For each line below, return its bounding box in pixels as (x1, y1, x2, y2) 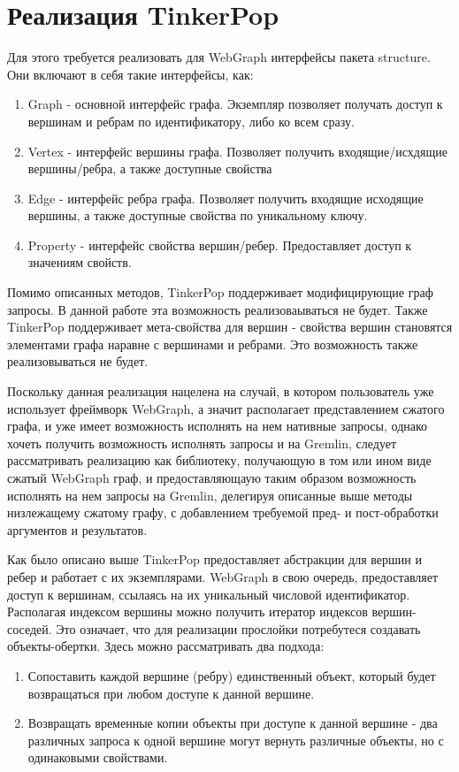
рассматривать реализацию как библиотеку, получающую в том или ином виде (7, 451, 432, 470)
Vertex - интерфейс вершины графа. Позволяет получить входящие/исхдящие (27, 141, 448, 160)
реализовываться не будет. (7, 352, 149, 371)
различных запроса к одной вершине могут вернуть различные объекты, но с (27, 730, 444, 749)
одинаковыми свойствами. (27, 748, 168, 767)
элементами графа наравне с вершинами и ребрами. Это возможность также (7, 334, 418, 353)
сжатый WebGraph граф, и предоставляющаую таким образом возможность (7, 469, 417, 486)
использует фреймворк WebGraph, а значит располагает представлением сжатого (7, 399, 445, 417)
